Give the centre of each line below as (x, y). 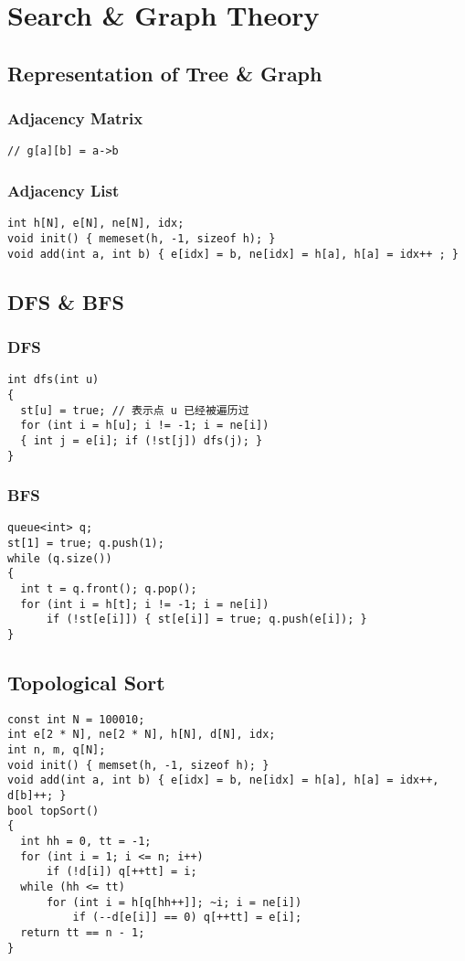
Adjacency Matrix (75, 118)
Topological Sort (86, 683)
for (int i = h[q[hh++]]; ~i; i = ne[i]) (174, 902)
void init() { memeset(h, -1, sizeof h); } (142, 238)
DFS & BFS (66, 301)
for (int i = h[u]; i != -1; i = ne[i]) (145, 426)
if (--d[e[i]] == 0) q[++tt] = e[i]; (187, 918)
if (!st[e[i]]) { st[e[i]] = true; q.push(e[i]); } (206, 619)
